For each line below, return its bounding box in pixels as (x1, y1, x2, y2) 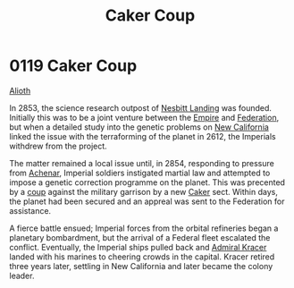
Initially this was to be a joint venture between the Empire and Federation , (9, 112, 280, 123)
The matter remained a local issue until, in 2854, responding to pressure (9, 157, 274, 168)
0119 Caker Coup (9, 55, 138, 76)
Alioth (9, 85, 31, 96)
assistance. (9, 205, 52, 216)
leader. (9, 270, 35, 281)
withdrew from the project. (9, 140, 107, 151)
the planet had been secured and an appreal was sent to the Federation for (9, 196, 285, 207)
